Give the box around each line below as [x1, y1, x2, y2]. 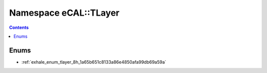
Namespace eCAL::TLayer [9, 7, 120, 18]
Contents [9, 24, 29, 30]
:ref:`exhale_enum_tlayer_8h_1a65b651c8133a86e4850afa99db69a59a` [21, 59, 167, 65]
